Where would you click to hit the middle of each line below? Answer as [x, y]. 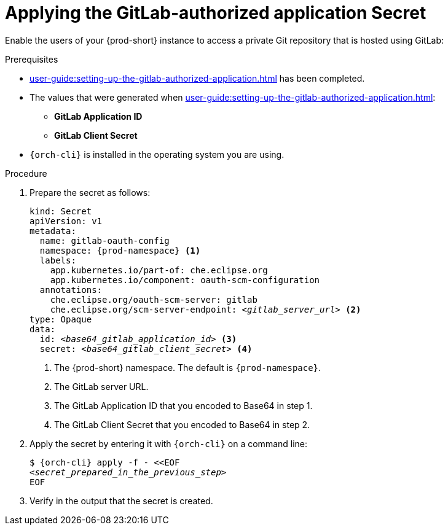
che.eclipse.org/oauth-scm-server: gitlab [154, 299]
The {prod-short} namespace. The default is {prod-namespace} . [188, 367]
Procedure [26, 173]
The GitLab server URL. [101, 386]
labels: [58, 260]
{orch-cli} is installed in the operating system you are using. [157, 154]
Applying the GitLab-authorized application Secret [216, 13]
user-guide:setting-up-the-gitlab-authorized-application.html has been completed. [197, 78]
